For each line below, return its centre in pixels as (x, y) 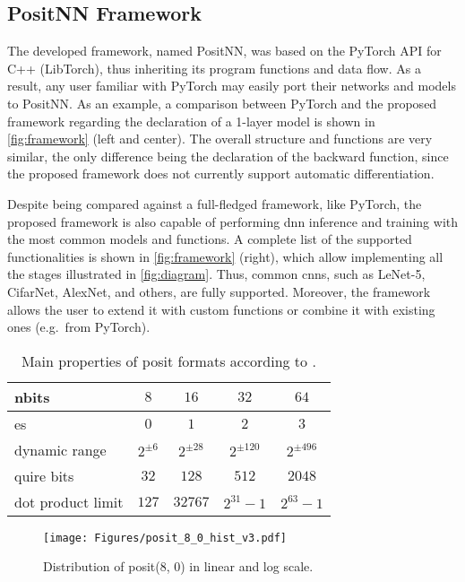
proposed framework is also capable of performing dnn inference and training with (233, 221)
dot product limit (69, 501)
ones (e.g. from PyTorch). (79, 327)
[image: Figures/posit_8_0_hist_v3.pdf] (165, 538)
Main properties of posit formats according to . (168, 360)
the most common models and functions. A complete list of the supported (210, 239)
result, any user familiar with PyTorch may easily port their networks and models (232, 86)
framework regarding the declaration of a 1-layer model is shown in (191, 121)
